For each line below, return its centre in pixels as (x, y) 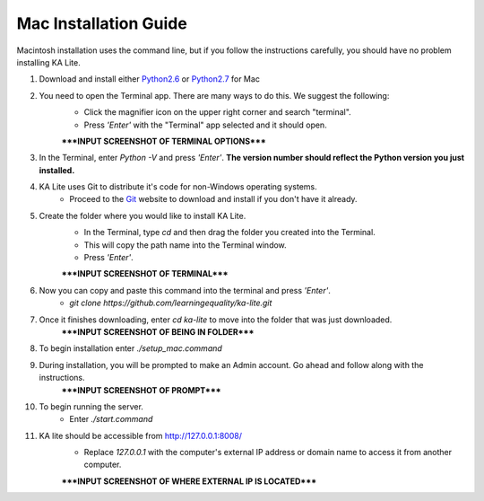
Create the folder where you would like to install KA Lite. (143, 215)
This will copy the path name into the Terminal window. (185, 245)
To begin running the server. (91, 406)
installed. (57, 170)
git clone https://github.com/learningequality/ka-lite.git (171, 303)
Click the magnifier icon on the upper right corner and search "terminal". (217, 112)
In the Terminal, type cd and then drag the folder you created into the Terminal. (229, 233)
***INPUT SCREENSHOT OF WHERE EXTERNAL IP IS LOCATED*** (189, 481)
